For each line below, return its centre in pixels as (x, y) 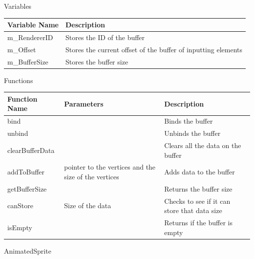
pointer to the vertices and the (110, 167)
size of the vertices (92, 176)
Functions (19, 80)
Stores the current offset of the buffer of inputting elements (154, 49)
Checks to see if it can (197, 201)
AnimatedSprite (28, 250)
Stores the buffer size (97, 61)
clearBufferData (31, 150)
